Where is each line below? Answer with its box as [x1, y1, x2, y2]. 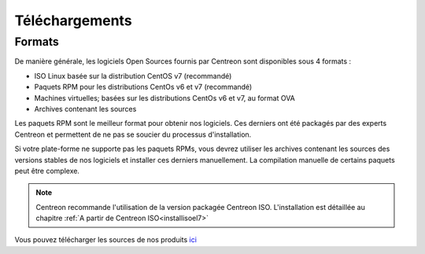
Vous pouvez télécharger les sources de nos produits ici [14, 235, 197, 245]
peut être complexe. [14, 166, 80, 175]
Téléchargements [14, 12, 133, 29]
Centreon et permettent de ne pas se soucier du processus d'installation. [14, 130, 252, 139]
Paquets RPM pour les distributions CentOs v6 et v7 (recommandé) [34, 83, 253, 92]
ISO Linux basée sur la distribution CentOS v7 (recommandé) [34, 71, 232, 80]
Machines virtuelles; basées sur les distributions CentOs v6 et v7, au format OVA [34, 93, 295, 102]
